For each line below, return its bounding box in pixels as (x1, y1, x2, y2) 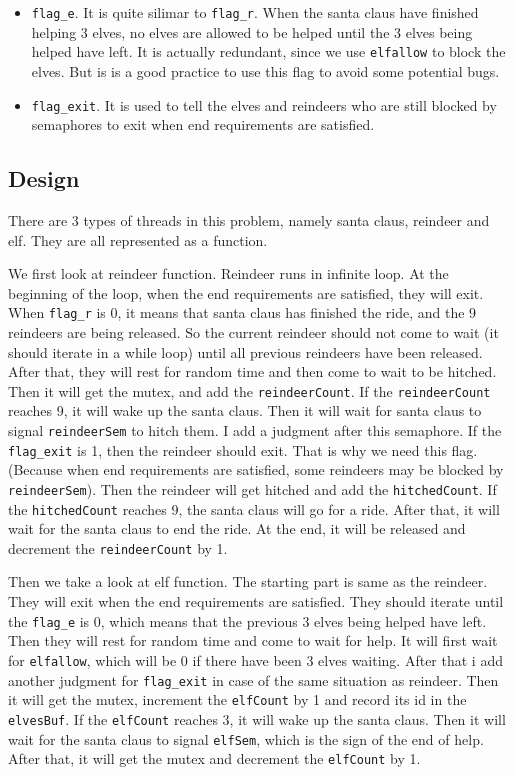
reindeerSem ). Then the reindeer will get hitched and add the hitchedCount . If (8, 478, 497, 499)
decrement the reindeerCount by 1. (8, 537, 228, 558)
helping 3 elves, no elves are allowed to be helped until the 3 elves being (31, 21, 473, 42)
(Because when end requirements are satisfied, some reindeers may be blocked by (8, 459, 504, 480)
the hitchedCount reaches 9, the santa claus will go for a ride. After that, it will (8, 498, 500, 519)
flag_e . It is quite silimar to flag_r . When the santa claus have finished (31, 2, 479, 22)
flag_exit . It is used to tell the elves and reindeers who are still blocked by (31, 94, 497, 115)
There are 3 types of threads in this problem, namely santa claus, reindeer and (8, 209, 490, 230)
